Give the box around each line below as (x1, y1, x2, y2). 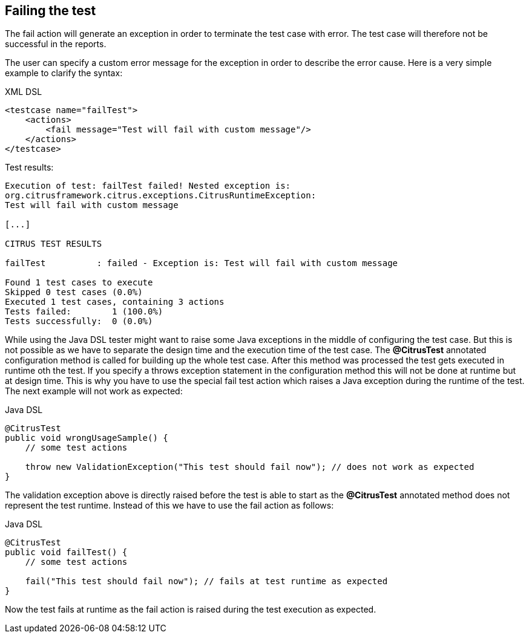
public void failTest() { (5, 547, 128, 558)
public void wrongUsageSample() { (5, 433, 168, 443)
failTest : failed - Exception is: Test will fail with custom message (5, 258, 398, 269)
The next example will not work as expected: (5, 386, 183, 397)
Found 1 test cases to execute (5, 278, 153, 288)
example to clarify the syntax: (5, 68, 123, 79)
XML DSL (5, 86, 42, 97)
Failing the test (5, 3, 96, 18)
